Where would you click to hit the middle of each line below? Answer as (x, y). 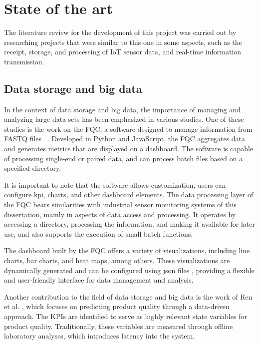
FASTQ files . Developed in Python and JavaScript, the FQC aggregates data (125, 139)
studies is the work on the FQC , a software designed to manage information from (128, 129)
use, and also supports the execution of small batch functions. (99, 233)
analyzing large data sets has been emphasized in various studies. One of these (124, 119)
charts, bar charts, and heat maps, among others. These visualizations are (117, 260)
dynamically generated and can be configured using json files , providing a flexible (129, 270)
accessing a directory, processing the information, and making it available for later (130, 224)
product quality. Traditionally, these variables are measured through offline (119, 326)
